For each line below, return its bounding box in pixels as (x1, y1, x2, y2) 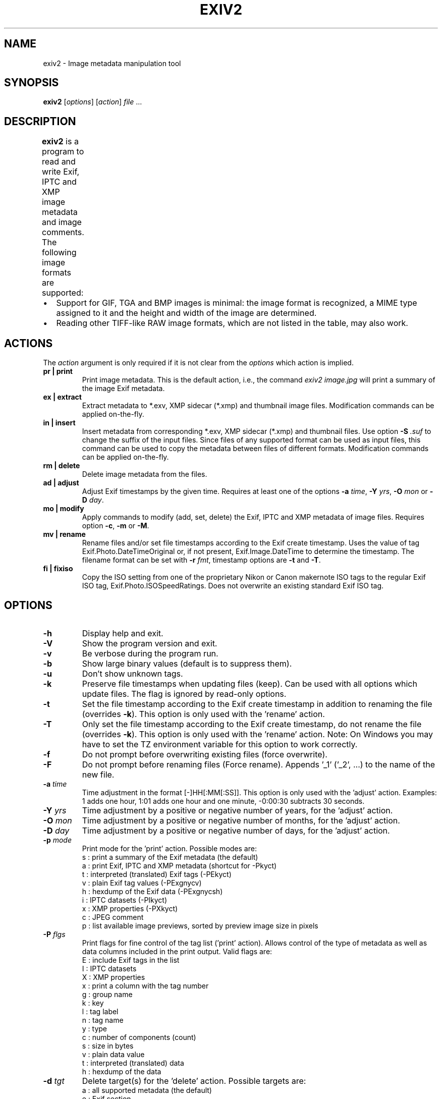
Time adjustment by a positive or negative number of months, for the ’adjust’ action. (82, 815, 400, 826)
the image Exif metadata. (82, 384, 165, 393)
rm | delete (43, 461, 80, 470)
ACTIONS (4, 337, 53, 350)
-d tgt (43, 1075, 65, 1086)
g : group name (82, 990, 133, 999)
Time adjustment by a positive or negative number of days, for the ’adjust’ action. (82, 825, 390, 836)
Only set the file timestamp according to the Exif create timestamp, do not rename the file (82, 719, 422, 729)
